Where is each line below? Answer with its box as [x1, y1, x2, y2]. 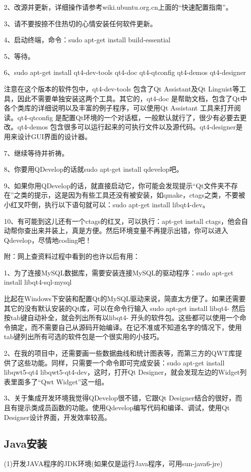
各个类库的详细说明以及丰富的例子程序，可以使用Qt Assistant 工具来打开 [4, 103, 234, 113]
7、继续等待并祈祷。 [4, 147, 68, 158]
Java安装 [4, 436, 47, 451]
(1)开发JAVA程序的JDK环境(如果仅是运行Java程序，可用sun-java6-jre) [4, 458, 223, 469]
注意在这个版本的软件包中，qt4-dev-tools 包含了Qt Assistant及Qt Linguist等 [4, 83, 239, 93]
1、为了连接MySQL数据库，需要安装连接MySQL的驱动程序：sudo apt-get [4, 267, 234, 277]
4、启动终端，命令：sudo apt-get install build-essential [4, 35, 170, 45]
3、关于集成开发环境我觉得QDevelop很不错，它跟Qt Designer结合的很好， [4, 393, 235, 403]
